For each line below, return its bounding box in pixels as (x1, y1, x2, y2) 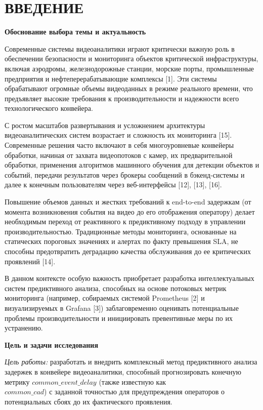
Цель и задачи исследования (5, 339, 99, 350)
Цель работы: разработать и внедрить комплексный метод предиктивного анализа (5, 356, 257, 367)
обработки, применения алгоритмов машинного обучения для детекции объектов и (5, 159, 259, 170)
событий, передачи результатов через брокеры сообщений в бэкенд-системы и (5, 169, 245, 180)
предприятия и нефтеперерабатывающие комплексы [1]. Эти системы (5, 73, 217, 84)
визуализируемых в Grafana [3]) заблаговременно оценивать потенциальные (5, 302, 239, 313)
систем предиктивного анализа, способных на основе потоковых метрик (5, 282, 227, 293)
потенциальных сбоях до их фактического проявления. (5, 396, 172, 406)
